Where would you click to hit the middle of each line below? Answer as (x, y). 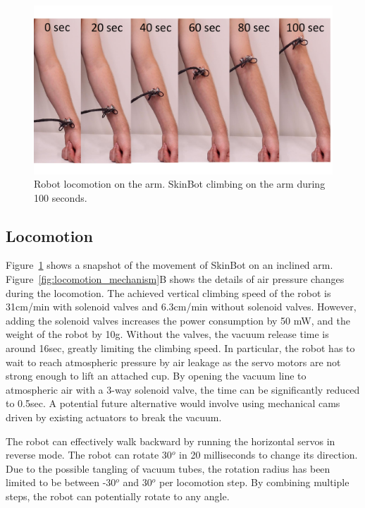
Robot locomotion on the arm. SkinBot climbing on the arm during (180, 184)
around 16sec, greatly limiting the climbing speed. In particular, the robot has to (180, 348)
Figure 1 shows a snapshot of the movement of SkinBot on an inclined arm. (169, 265)
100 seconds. (61, 197)
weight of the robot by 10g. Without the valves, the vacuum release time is (167, 334)
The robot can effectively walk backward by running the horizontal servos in (171, 441)
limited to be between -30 (61, 482)
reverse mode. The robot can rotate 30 (89, 455)
